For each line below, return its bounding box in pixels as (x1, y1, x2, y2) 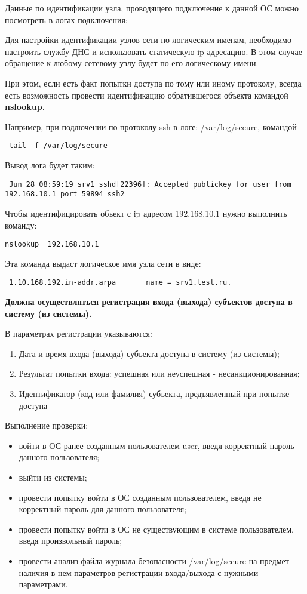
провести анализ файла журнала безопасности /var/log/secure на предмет (19, 554, 289, 567)
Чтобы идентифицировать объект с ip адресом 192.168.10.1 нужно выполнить (5, 207, 287, 219)
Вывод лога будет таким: (5, 159, 95, 171)
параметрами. (19, 578, 68, 590)
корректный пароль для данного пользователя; (19, 503, 187, 515)
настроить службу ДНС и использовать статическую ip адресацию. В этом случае (5, 45, 302, 57)
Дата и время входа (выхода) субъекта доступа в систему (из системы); (19, 347, 280, 359)
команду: (5, 218, 37, 231)
